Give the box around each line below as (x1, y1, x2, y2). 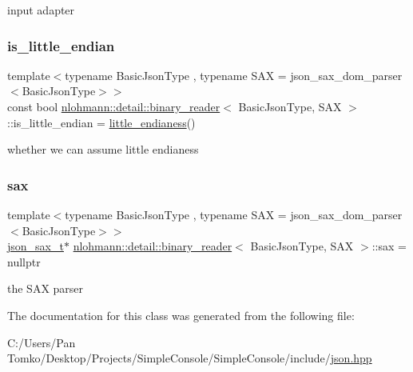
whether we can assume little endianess (7, 141, 199, 158)
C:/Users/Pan (7, 334, 76, 350)
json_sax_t (7, 238, 64, 254)
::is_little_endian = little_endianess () (7, 114, 196, 130)
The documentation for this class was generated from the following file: (7, 306, 355, 323)
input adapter (7, 2, 75, 18)
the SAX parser (7, 280, 84, 297)
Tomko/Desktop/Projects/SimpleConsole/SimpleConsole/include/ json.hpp (7, 350, 372, 366)
